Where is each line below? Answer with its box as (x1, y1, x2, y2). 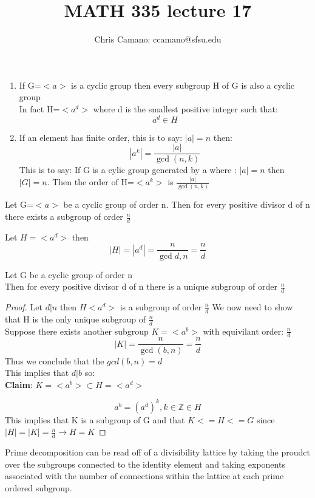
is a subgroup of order (120, 300, 202, 313)
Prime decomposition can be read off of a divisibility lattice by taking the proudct (5, 446, 310, 459)
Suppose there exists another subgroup (5, 324, 149, 337)
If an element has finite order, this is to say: (19, 131, 183, 143)
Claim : (5, 378, 33, 391)
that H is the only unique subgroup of (5, 312, 146, 325)
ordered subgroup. (5, 481, 72, 494)
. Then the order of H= (47, 176, 134, 188)
